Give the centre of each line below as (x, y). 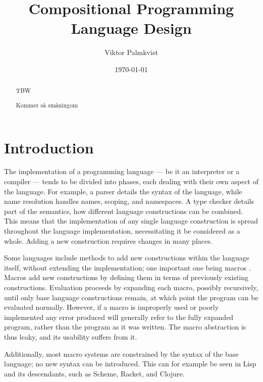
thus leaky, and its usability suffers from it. (71, 336)
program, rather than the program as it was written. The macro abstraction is (125, 327)
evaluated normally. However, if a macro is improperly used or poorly (112, 307)
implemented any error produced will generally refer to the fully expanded (119, 317)
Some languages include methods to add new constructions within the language (127, 258)
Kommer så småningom (47, 105)
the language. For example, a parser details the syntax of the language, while (123, 191)
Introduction (49, 147)
